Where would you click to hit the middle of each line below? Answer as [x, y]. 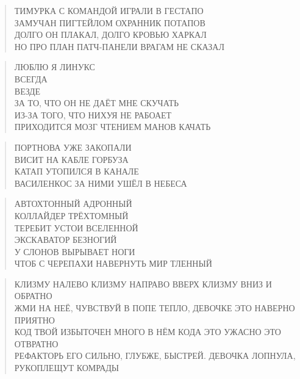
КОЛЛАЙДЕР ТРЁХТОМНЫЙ [71, 215]
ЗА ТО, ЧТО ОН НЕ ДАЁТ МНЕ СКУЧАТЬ [97, 103]
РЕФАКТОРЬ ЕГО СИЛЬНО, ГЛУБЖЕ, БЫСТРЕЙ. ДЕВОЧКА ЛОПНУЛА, [155, 356]
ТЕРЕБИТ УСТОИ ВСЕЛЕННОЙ [76, 227]
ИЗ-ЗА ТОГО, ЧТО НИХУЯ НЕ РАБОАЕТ [93, 114]
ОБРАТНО [33, 296]
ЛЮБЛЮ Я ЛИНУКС [55, 67]
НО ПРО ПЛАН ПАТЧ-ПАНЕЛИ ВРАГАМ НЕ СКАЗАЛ [119, 46]
